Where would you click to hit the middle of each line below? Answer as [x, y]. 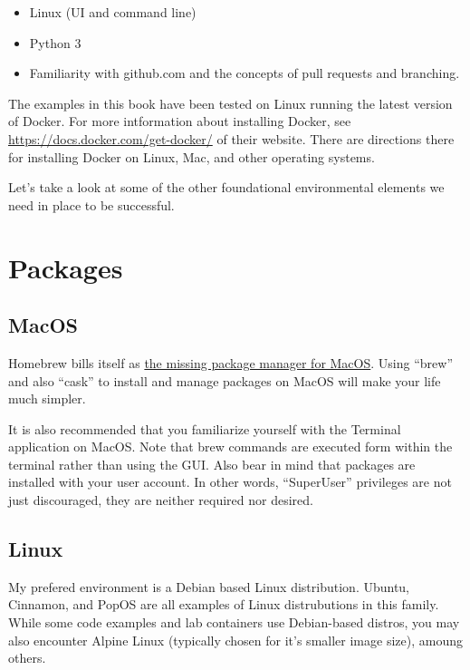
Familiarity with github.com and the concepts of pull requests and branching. [245, 73]
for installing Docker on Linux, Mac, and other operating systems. [192, 156]
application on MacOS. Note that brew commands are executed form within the [230, 447]
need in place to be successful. [91, 204]
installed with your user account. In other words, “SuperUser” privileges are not [230, 482]
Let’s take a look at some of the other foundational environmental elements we [226, 187]
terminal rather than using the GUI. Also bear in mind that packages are [212, 464]
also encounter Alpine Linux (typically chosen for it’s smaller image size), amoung [235, 640]
